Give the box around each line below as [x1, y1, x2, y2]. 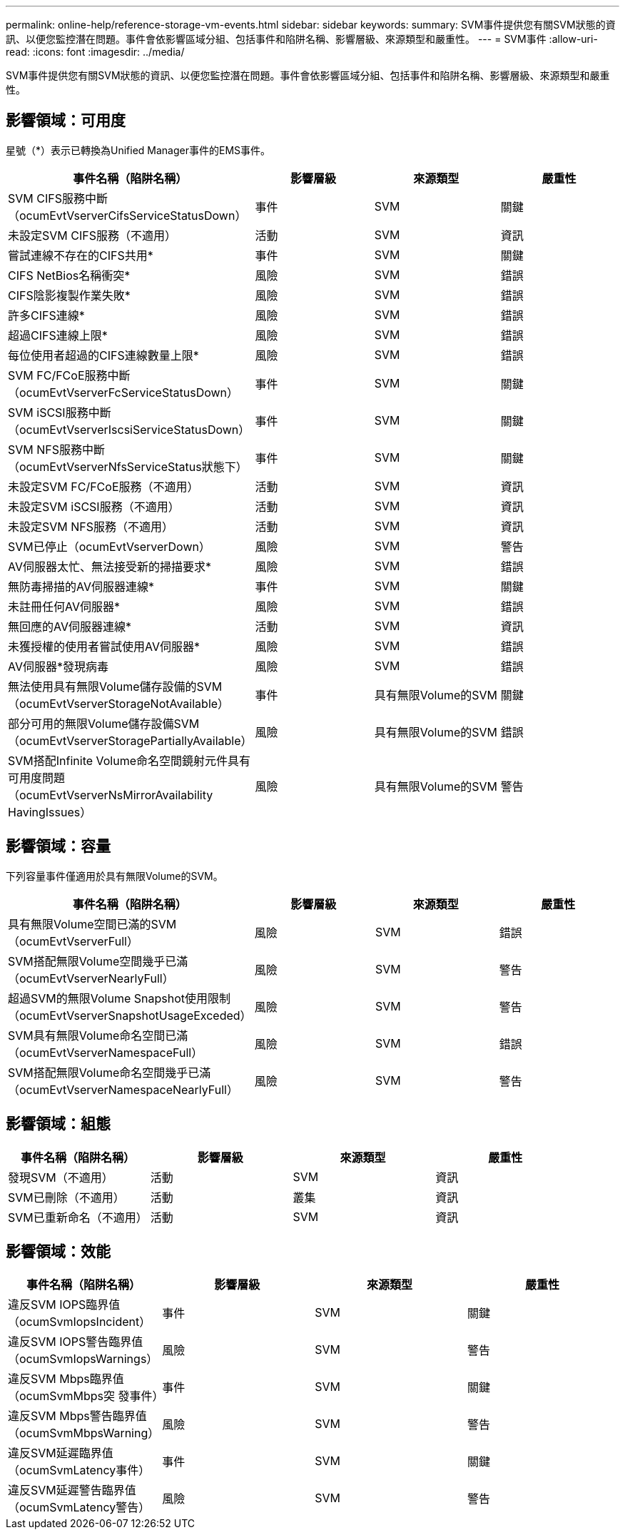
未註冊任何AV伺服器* [8, 599, 121, 614]
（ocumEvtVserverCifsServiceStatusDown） [8, 208, 247, 223]
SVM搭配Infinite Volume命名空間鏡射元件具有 [8, 753, 251, 768]
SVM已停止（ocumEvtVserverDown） [8, 539, 210, 554]
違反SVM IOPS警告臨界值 [8, 1334, 143, 1349]
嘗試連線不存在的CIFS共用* [8, 248, 153, 263]
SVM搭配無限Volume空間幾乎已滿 [8, 953, 188, 968]
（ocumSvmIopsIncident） [8, 1314, 151, 1329]
